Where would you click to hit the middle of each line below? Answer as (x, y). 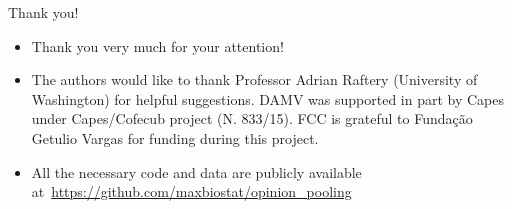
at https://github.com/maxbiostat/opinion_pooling (191, 191)
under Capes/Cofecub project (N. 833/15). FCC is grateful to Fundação (252, 118)
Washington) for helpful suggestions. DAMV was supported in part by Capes (268, 98)
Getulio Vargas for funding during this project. (175, 137)
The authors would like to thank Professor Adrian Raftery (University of (254, 79)
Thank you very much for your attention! (157, 45)
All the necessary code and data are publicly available (196, 171)
